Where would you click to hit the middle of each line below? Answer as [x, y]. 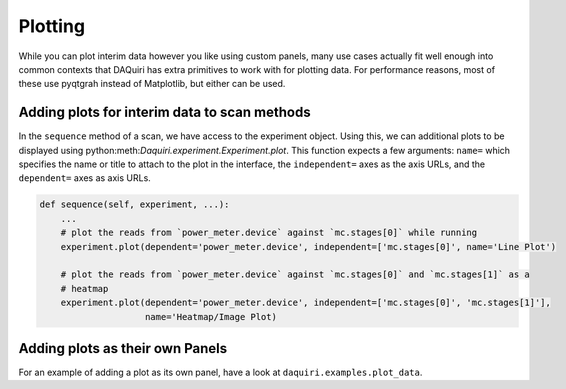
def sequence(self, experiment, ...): [134, 204]
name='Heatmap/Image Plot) [211, 316]
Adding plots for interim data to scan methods [164, 112]
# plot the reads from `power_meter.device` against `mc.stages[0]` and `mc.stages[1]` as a [295, 274]
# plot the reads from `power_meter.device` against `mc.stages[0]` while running [269, 233]
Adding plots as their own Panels [123, 348]
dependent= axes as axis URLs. [85, 178]
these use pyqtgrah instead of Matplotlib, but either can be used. [152, 84]
